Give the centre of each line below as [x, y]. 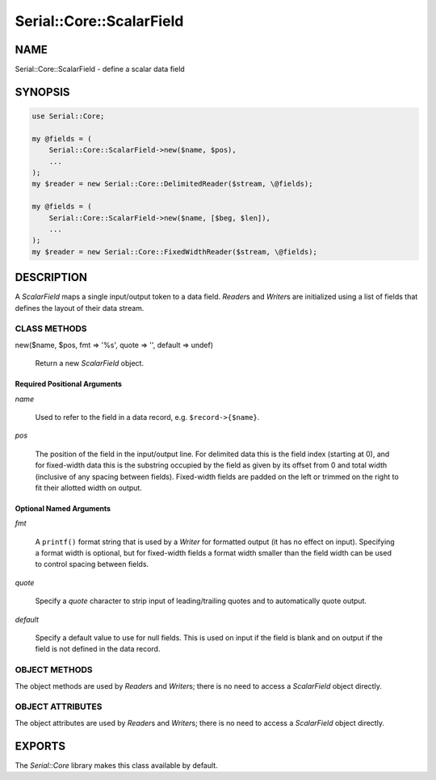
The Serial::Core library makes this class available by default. [116, 765]
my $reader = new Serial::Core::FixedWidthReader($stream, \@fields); [175, 252]
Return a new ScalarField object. [90, 363]
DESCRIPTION [51, 277]
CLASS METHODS [51, 329]
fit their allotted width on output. [89, 488]
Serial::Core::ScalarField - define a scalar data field [100, 69]
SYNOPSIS [42, 92]
